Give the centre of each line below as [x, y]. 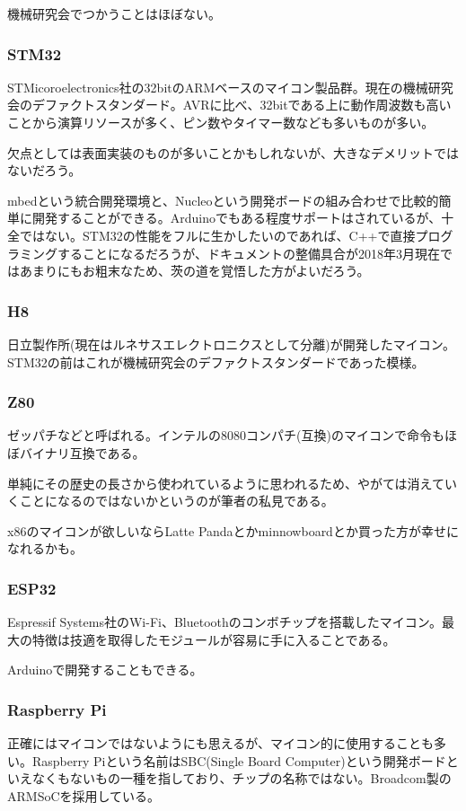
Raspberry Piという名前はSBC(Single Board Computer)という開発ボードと [245, 760]
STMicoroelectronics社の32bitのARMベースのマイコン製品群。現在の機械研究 [230, 87]
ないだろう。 [44, 170]
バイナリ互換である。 [82, 452]
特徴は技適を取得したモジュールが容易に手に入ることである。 [214, 639]
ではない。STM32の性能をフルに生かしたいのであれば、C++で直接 [217, 235]
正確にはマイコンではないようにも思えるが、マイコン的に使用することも [221, 743]
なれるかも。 [45, 548]
